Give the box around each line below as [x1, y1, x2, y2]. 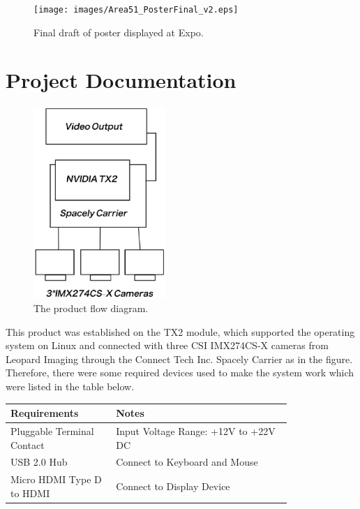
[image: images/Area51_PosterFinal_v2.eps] [33, 5, 239, 15]
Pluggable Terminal [10, 423, 94, 438]
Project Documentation [6, 66, 237, 94]
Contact [10, 437, 45, 452]
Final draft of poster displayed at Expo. [33, 24, 204, 39]
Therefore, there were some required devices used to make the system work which [6, 365, 354, 380]
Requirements [10, 406, 79, 420]
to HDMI [10, 485, 50, 500]
